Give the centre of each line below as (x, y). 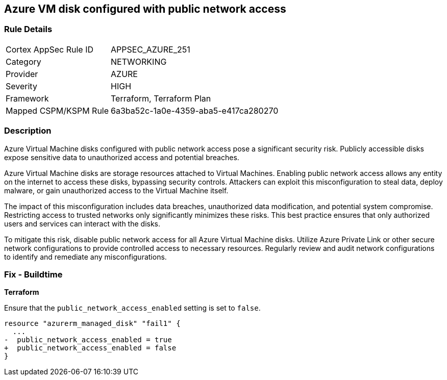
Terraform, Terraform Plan (161, 98)
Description (28, 131)
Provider (22, 74)
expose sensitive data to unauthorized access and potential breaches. (122, 157)
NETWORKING (139, 61)
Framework (27, 98)
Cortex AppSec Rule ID (50, 49)
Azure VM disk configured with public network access (145, 9)
